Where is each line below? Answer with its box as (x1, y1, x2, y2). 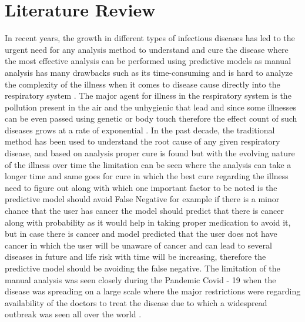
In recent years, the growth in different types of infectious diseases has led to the (5, 32, 295, 44)
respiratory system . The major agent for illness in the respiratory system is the (5, 89, 291, 102)
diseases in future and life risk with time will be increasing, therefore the (5, 250, 266, 263)
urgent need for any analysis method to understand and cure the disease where (5, 43, 289, 55)
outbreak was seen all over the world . (5, 308, 142, 320)
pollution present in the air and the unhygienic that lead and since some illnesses (5, 100, 296, 113)
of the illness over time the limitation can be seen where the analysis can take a (5, 158, 291, 170)
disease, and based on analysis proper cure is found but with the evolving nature (5, 147, 295, 159)
